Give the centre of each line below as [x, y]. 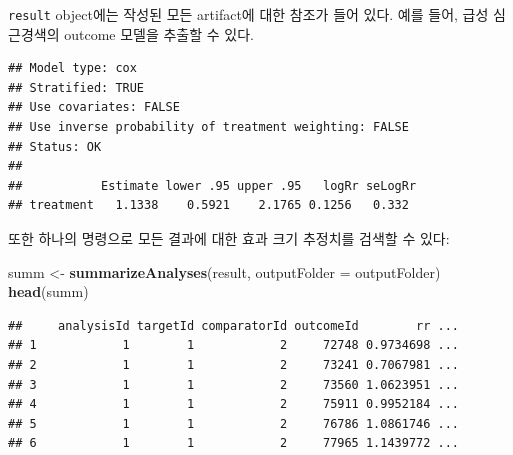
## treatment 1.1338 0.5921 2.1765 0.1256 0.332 [208, 205]
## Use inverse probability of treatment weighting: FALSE [208, 127]
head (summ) [48, 291]
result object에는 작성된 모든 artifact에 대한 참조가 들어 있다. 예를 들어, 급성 [248, 14]
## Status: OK [55, 146]
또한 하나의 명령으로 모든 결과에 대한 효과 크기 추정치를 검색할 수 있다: [229, 238]
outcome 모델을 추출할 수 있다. [159, 33]
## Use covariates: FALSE [94, 107]
